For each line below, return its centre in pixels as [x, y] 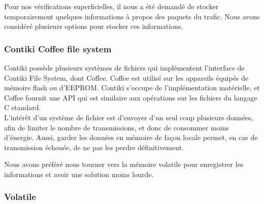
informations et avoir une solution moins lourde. [79, 174]
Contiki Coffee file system [58, 48]
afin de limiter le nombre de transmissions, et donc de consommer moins [117, 127]
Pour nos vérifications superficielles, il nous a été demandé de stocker [111, 6]
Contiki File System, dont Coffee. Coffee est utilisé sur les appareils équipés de [126, 77]
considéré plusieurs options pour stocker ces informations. [94, 26]
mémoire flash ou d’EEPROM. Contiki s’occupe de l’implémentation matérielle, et [132, 88]
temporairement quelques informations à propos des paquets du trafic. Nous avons [132, 16]
